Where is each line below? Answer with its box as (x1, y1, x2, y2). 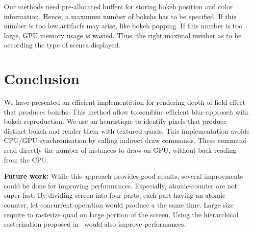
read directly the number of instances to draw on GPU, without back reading (4, 145, 236, 155)
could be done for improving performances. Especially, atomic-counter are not (4, 180, 237, 190)
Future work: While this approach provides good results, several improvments (4, 171, 243, 181)
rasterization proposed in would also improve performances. (4, 219, 186, 229)
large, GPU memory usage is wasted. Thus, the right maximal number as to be (4, 30, 242, 40)
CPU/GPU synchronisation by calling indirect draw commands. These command (4, 135, 247, 145)
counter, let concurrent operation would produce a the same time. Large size (4, 200, 234, 210)
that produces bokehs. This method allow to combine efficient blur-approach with (4, 106, 249, 116)
